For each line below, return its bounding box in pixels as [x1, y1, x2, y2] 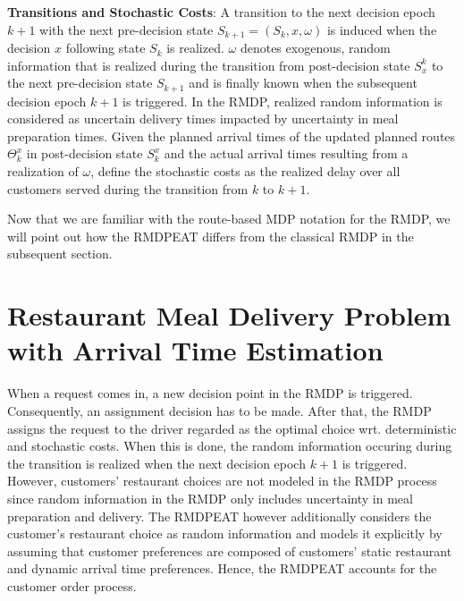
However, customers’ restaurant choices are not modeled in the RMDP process [7, 471, 437, 490]
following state [65, 38, 146, 57]
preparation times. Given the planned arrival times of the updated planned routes [7, 126, 456, 145]
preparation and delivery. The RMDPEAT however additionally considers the [7, 506, 432, 525]
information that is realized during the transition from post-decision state [7, 55, 410, 74]
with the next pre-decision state [39, 20, 214, 38]
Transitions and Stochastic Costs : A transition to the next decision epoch [7, 3, 435, 21]
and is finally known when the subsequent [189, 73, 418, 92]
